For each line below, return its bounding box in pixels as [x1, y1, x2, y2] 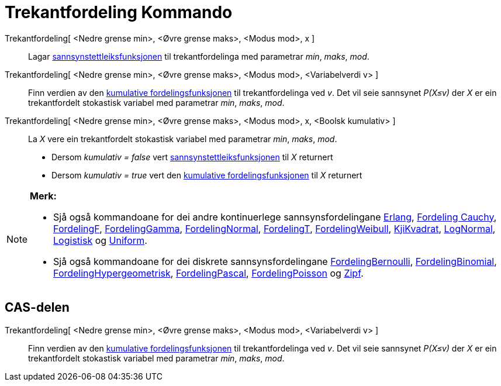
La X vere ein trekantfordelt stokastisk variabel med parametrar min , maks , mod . [28, 133, 337, 144]
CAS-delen [5, 300, 70, 315]
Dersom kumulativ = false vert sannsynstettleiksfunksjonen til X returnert [51, 151, 333, 162]
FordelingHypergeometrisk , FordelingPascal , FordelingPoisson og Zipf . [53, 267, 364, 279]
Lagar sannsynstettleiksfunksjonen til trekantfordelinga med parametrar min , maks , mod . [28, 51, 369, 61]
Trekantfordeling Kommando [5, 2, 233, 22]
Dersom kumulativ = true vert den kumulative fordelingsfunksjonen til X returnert [51, 170, 362, 180]
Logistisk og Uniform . [53, 234, 147, 246]
